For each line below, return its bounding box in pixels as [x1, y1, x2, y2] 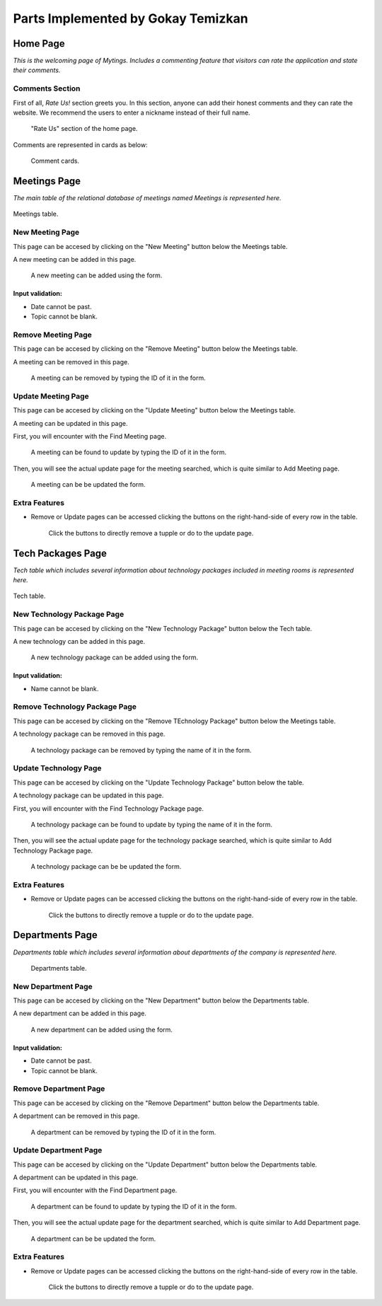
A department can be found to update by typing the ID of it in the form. [30, 1202, 237, 1210]
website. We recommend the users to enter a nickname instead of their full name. [13, 108, 250, 117]
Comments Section [13, 83, 81, 93]
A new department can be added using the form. [30, 1025, 173, 1034]
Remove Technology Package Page [13, 702, 137, 712]
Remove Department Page [13, 1084, 105, 1094]
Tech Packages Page [13, 547, 108, 559]
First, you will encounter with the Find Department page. [13, 1186, 178, 1195]
